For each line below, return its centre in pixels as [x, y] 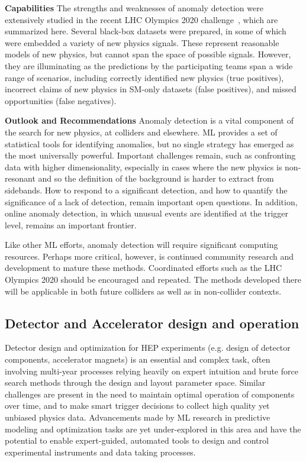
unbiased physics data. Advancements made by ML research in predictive [138, 417]
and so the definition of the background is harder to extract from [156, 178]
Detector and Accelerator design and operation [152, 323]
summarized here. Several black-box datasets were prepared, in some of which [146, 31]
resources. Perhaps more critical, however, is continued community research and [149, 256]
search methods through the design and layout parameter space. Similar [135, 382]
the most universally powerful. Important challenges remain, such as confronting [150, 155]
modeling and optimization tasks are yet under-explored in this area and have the [153, 429]
